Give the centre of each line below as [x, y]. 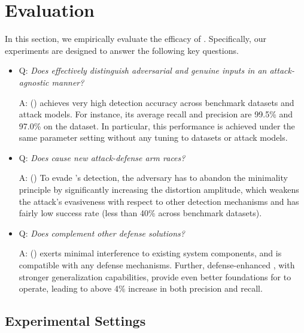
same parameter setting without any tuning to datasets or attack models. [153, 137]
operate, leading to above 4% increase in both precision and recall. [141, 288]
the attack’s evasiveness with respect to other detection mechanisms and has [159, 201]
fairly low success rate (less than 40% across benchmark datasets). [140, 213]
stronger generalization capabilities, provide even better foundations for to [155, 276]
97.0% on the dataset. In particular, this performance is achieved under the [157, 125]
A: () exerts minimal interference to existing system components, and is [150, 253]
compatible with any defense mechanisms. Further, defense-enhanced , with [157, 265]
